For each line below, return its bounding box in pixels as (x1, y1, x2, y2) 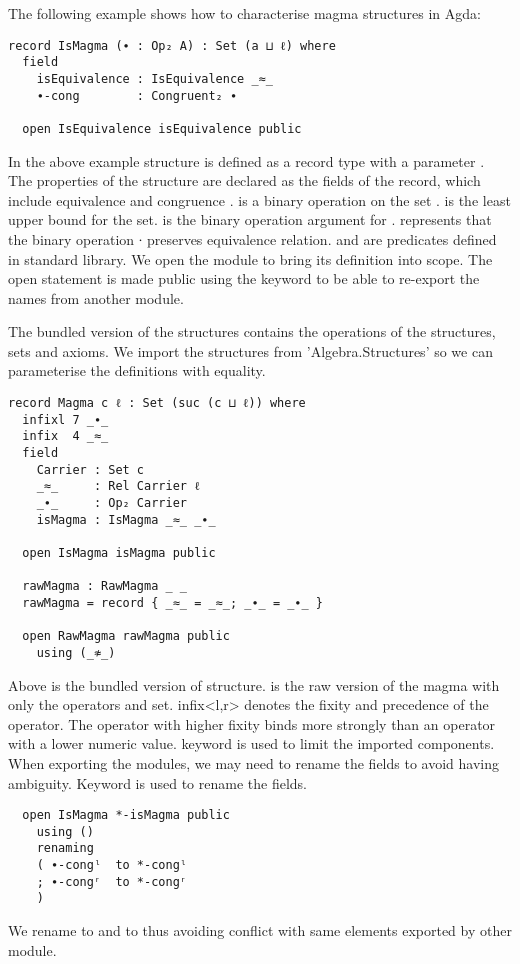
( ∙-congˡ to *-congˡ (36, 858, 187, 873)
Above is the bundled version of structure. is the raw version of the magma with (8, 674, 500, 695)
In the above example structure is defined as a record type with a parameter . (8, 150, 485, 171)
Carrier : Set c (36, 462, 145, 477)
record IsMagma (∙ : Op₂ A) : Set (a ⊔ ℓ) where (8, 38, 336, 53)
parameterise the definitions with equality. (8, 360, 266, 381)
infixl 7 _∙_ (22, 412, 109, 427)
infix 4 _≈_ (22, 429, 109, 444)
